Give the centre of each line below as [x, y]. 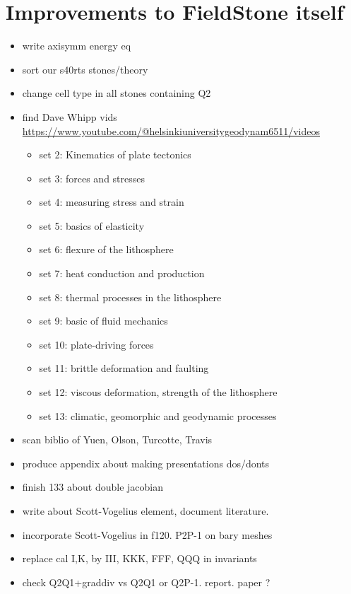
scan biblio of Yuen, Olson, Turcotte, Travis [117, 439]
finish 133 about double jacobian [93, 487]
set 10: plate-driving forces [96, 344]
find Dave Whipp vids [70, 116]
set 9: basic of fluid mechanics [103, 321]
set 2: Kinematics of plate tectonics [115, 155]
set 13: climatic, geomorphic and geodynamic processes [158, 415]
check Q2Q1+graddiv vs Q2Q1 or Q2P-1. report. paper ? [146, 582]
